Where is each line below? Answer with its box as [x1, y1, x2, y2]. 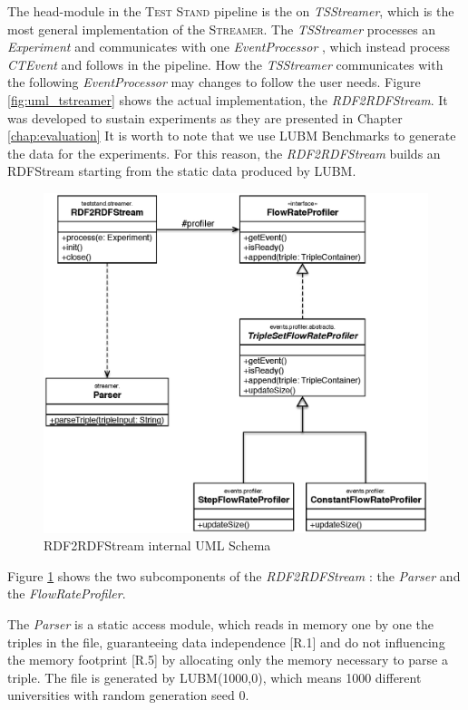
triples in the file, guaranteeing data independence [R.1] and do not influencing [7, 632, 445, 651]
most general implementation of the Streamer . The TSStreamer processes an [7, 19, 436, 38]
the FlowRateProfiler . [7, 584, 126, 603]
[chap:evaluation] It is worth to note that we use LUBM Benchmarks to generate [7, 126, 456, 145]
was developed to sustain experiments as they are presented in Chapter [7, 108, 403, 127]
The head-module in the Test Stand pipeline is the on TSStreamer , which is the [7, 2, 454, 20]
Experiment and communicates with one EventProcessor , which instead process [7, 37, 450, 56]
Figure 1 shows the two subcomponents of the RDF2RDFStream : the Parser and [7, 566, 461, 585]
